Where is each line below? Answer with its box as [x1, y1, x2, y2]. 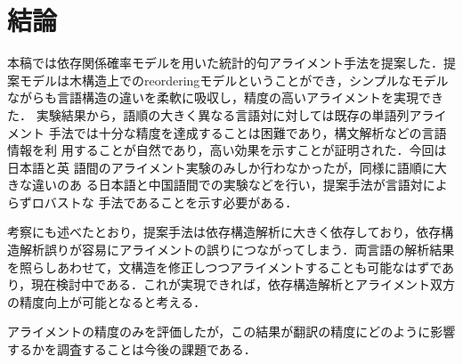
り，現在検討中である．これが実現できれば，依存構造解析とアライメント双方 [7, 275, 455, 294]
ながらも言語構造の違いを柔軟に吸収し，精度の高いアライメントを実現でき [7, 88, 443, 107]
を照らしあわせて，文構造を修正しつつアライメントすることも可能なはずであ [7, 257, 455, 276]
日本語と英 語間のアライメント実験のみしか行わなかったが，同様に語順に [7, 158, 435, 176]
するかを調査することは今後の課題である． [7, 340, 256, 359]
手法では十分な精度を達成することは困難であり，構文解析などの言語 [48, 123, 447, 142]
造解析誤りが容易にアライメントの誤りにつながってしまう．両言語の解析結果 [7, 240, 455, 259]
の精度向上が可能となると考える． [7, 292, 207, 311]
